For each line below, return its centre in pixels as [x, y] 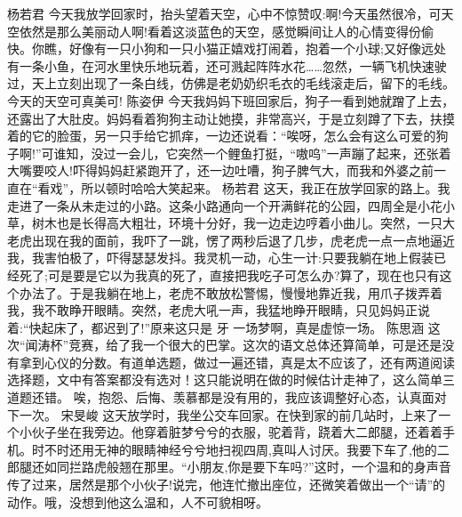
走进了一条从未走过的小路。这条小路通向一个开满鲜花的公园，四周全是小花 [225, 205]
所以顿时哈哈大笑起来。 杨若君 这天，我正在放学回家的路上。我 [266, 187]
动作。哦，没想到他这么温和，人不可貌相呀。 [138, 501]
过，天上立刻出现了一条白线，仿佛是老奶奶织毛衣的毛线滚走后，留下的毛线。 [231, 83]
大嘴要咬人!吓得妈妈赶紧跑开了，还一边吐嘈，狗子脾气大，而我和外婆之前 [220, 170]
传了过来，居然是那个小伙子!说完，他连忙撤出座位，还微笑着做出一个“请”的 [227, 485]
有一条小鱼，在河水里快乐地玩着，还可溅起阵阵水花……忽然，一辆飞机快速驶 [227, 65]
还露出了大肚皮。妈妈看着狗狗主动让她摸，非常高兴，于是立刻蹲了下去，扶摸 [231, 118]
